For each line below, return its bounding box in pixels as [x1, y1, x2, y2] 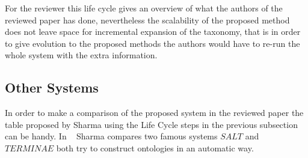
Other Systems [5, 78, 99, 97]
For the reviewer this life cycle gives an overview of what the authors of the [5, 2, 283, 14]
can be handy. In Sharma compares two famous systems [5, 130, 218, 142]
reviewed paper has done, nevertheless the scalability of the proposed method [5, 13, 290, 26]
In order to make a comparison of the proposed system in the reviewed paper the [5, 106, 304, 119]
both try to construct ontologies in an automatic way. [56, 141, 254, 154]
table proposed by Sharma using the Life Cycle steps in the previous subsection [5, 118, 298, 130]
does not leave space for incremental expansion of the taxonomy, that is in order [5, 25, 301, 38]
